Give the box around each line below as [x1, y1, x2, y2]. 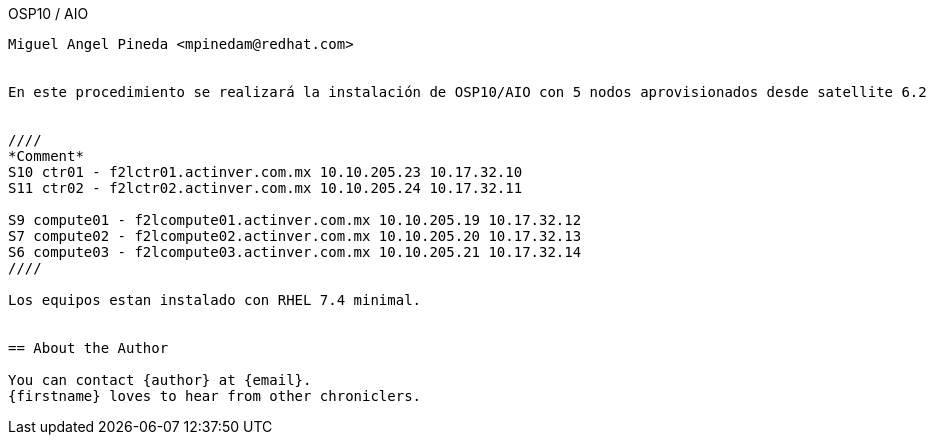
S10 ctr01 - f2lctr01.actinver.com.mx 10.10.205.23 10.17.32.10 [8, 164, 523, 180]
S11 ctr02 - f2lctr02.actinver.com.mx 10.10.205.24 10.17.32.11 [8, 180, 523, 196]
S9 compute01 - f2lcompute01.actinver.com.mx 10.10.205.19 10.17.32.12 [8, 212, 582, 228]
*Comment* [8, 148, 84, 164]
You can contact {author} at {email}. [8, 372, 312, 388]
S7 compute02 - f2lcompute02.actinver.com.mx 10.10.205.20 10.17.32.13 [8, 228, 582, 244]
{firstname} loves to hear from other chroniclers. [8, 388, 422, 404]
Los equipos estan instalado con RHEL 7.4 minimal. [8, 292, 422, 308]
